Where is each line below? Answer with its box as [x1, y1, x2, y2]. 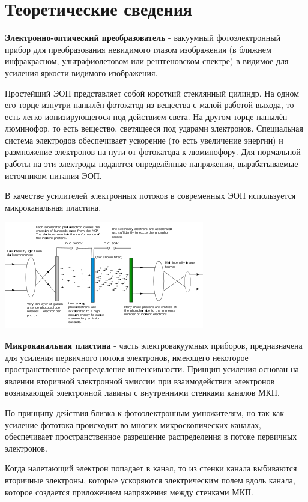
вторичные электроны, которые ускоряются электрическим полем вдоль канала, [5, 473, 295, 486]
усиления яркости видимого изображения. [5, 66, 158, 79]
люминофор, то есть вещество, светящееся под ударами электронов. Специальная [5, 122, 303, 135]
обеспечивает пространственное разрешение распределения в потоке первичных [5, 430, 297, 443]
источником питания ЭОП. [5, 169, 102, 181]
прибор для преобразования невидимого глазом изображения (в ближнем [5, 43, 271, 55]
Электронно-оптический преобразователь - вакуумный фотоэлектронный [5, 31, 281, 44]
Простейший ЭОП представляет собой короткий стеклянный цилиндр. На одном [5, 86, 300, 99]
